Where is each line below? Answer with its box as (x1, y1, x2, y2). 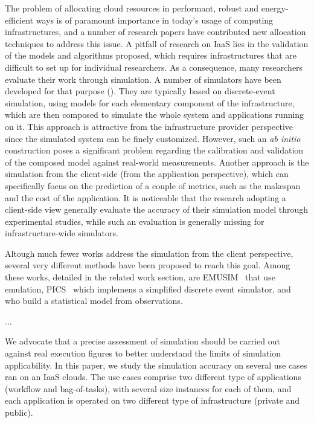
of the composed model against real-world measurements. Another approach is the (5, 155, 309, 168)
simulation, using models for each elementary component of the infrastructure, (5, 96, 295, 109)
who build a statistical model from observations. (5, 294, 183, 307)
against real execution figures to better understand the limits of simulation (5, 347, 281, 360)
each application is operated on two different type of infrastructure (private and (5, 394, 300, 407)
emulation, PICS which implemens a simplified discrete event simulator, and (5, 282, 291, 295)
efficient (5, 13, 34, 26)
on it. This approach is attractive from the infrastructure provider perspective (5, 120, 293, 132)
